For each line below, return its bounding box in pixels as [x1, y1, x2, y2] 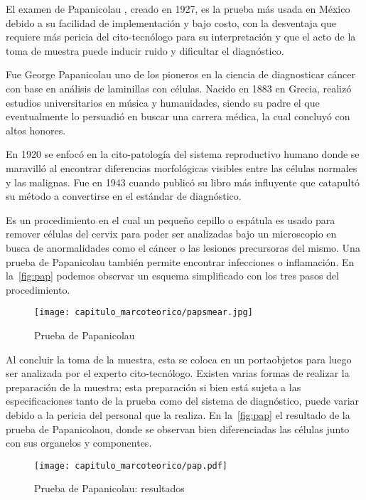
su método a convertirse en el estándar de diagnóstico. [6, 188, 242, 203]
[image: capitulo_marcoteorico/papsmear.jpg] [34, 307, 253, 318]
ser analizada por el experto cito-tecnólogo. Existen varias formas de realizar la [6, 366, 350, 381]
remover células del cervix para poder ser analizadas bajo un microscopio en [6, 226, 337, 241]
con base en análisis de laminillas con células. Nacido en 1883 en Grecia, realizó [6, 80, 352, 95]
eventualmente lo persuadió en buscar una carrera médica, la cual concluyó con [6, 109, 350, 124]
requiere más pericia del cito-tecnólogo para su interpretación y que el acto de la [6, 29, 356, 44]
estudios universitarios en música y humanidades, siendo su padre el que [6, 95, 320, 110]
